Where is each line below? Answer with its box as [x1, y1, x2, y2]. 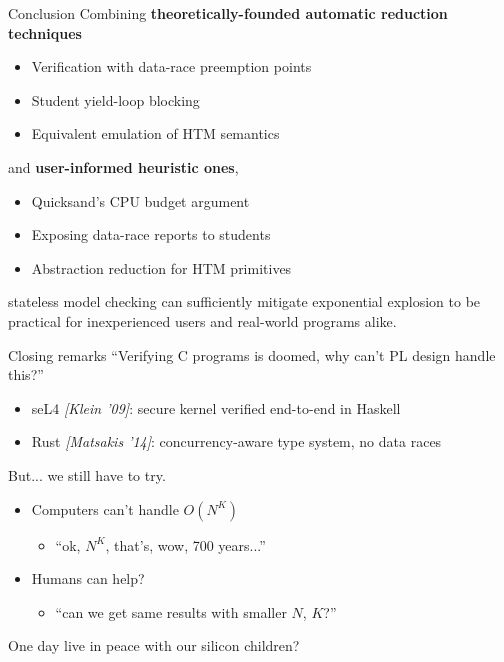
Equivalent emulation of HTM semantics [31, 123, 280, 144]
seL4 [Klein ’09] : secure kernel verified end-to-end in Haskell [31, 397, 401, 418]
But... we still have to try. [8, 464, 166, 485]
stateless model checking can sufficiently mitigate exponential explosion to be [8, 291, 481, 312]
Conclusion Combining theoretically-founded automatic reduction [8, 3, 448, 23]
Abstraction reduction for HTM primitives [31, 257, 292, 278]
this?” [8, 364, 44, 385]
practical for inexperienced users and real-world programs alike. [8, 310, 397, 331]
